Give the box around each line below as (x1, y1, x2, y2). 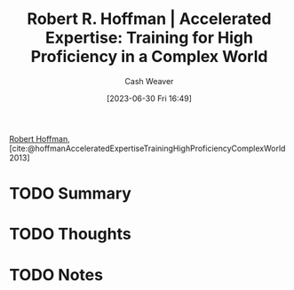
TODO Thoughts (9, 224, 131, 244)
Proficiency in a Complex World (30, 47, 268, 67)
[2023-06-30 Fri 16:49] (106, 93, 193, 104)
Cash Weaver (124, 75, 174, 86)
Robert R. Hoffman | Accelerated (27, 9, 272, 29)
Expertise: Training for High (45, 27, 253, 48)
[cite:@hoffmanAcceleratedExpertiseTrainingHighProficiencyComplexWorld (9, 143, 286, 153)
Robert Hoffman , (9, 133, 70, 144)
